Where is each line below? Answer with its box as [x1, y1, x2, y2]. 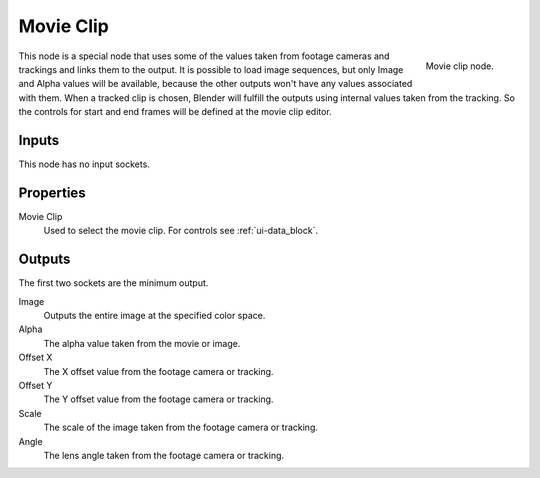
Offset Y [18, 379, 53, 391]
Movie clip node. [425, 60, 494, 72]
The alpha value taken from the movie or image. [43, 337, 241, 349]
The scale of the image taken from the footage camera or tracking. [43, 421, 319, 434]
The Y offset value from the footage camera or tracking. [43, 393, 274, 405]
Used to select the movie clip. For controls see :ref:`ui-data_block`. [43, 225, 319, 237]
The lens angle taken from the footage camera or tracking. [43, 449, 285, 461]
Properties [18, 184, 86, 201]
